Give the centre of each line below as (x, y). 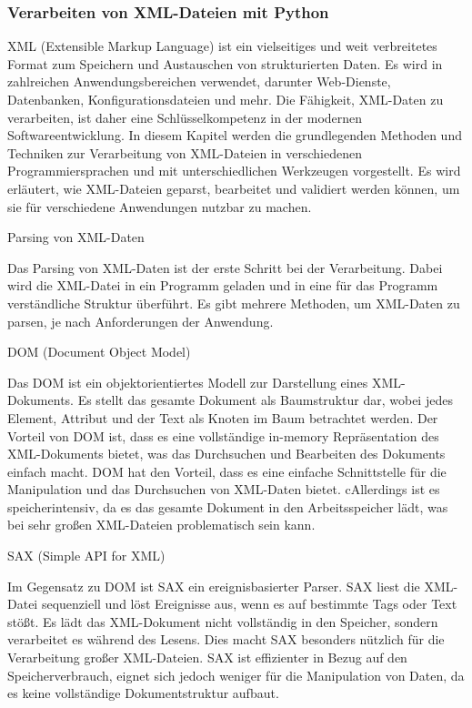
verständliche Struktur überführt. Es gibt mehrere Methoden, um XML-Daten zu (234, 303)
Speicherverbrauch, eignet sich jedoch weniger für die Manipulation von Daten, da (236, 675)
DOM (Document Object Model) (99, 352)
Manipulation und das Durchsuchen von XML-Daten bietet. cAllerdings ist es (224, 489)
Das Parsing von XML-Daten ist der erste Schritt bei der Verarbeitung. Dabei (225, 267)
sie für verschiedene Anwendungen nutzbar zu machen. (160, 206)
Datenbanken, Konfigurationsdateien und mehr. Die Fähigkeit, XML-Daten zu (226, 99)
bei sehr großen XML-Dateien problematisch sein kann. (161, 525)
